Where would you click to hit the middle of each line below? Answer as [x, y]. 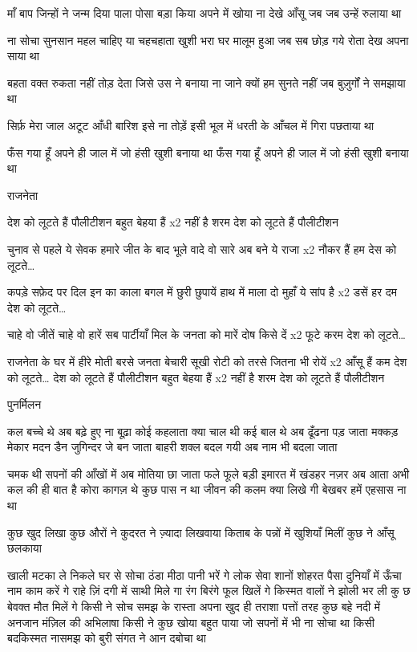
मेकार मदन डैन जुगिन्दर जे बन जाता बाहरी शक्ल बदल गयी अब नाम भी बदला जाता [172, 447]
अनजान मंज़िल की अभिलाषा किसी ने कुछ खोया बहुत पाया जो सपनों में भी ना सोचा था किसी [191, 622]
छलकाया [24, 548]
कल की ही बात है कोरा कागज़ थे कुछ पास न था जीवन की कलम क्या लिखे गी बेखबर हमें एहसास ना [207, 489]
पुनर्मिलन [24, 404]
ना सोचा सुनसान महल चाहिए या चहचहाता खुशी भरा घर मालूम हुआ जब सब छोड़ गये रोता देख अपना [208, 40]
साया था [23, 56]
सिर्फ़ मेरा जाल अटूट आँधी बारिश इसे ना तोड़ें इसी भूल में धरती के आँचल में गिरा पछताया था [191, 125]
